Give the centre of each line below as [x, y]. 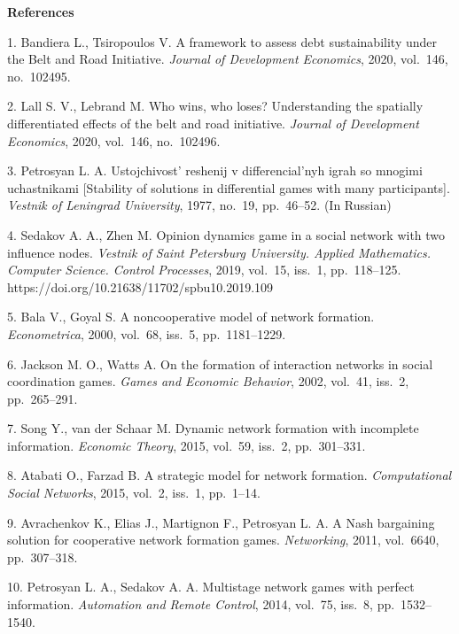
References [41, 12]
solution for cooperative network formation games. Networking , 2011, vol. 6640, [223, 540]
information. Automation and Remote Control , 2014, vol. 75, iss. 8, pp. [201, 604]
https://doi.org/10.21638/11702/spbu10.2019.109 [140, 286]
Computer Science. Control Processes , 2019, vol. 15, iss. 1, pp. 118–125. [204, 270]
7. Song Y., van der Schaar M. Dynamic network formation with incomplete [213, 428]
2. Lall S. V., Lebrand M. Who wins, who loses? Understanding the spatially [215, 106]
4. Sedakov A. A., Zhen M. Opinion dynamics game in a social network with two [226, 234]
